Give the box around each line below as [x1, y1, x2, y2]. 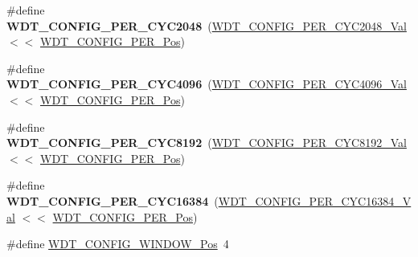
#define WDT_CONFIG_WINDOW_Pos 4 [6, 235, 229, 252]
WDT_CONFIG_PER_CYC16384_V [218, 192, 412, 209]
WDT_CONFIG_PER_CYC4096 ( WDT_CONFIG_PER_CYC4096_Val [6, 75, 407, 92]
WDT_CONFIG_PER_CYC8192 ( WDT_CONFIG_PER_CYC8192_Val [6, 134, 407, 151]
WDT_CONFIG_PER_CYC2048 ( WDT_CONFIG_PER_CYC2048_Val [6, 17, 407, 34]
